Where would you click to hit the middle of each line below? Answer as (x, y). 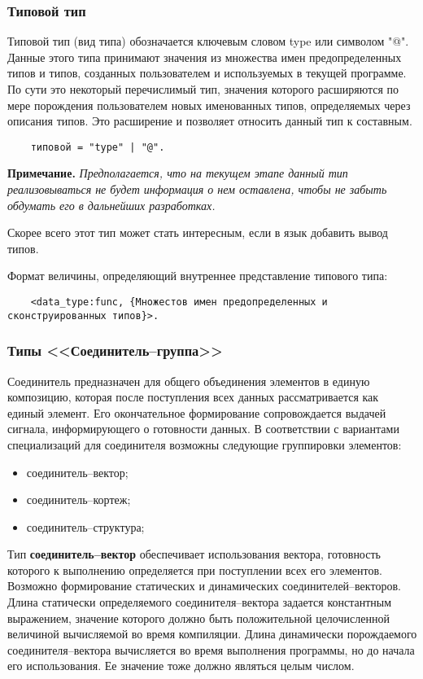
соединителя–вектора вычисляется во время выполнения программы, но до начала (211, 649)
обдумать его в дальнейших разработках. (111, 205)
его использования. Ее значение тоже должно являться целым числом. (181, 666)
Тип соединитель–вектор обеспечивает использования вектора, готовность (194, 554)
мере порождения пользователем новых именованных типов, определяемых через (209, 105)
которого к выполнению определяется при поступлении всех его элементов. (195, 569)
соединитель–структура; (85, 526)
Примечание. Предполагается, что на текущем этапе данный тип (178, 173)
